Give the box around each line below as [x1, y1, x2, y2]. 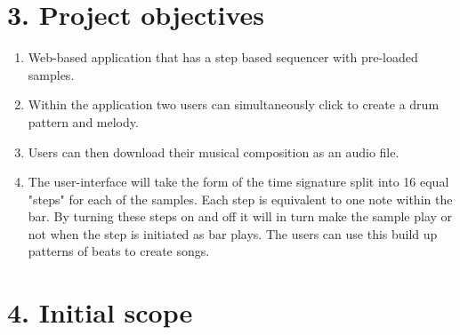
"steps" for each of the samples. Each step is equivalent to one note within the [28, 189, 453, 208]
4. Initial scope [7, 294, 193, 331]
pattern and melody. [28, 112, 139, 131]
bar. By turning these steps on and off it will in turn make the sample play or [28, 207, 453, 226]
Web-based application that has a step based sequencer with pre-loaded [28, 48, 418, 67]
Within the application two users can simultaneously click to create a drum [28, 95, 440, 114]
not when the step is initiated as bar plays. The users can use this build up [28, 224, 438, 243]
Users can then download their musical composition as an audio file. [28, 142, 399, 161]
